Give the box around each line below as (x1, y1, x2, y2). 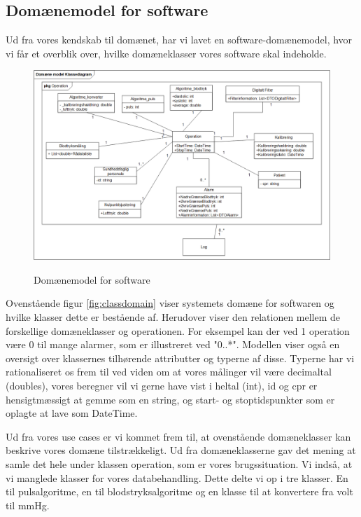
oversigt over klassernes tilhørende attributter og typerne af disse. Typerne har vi (6, 350, 355, 365)
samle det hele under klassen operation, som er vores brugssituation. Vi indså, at (6, 456, 353, 471)
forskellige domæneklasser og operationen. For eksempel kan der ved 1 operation (6, 323, 350, 338)
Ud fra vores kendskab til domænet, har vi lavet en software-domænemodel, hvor (6, 32, 353, 47)
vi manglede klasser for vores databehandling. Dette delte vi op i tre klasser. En (6, 470, 348, 485)
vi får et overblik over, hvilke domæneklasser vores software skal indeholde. (6, 46, 327, 60)
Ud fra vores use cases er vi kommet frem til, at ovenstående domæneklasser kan (6, 429, 351, 443)
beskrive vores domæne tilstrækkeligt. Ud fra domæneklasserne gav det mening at (6, 443, 356, 457)
